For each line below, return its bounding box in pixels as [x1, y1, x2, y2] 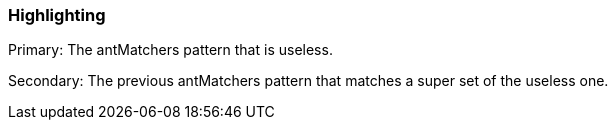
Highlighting [8, 5, 106, 25]
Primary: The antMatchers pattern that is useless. [8, 41, 333, 59]
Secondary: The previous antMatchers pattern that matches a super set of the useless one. [8, 72, 609, 90]
